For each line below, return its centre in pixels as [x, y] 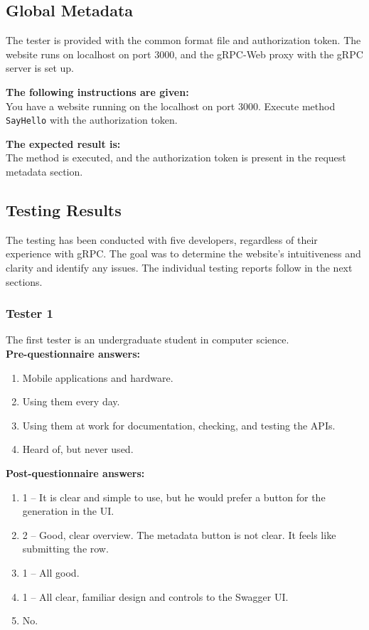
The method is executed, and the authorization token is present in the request [176, 157]
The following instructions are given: [97, 91]
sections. [24, 281]
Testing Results [64, 210]
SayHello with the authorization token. [92, 120]
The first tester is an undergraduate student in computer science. [148, 340]
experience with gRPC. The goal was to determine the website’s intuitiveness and [183, 253]
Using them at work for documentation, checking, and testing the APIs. [179, 425]
